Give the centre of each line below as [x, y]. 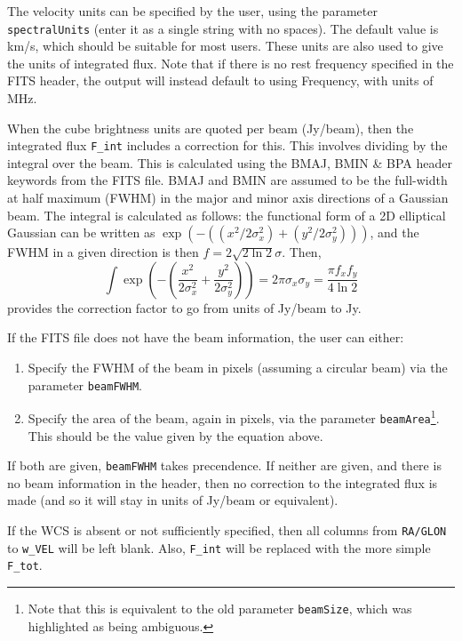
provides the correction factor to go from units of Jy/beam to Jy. [184, 307]
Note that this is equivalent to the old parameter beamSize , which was [220, 608]
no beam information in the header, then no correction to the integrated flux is [223, 482]
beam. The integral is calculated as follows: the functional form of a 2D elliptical [227, 215]
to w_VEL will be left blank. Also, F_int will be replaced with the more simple [219, 547]
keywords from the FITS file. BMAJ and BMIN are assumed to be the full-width [227, 180]
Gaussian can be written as [81, 232]
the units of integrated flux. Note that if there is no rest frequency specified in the [231, 63]
